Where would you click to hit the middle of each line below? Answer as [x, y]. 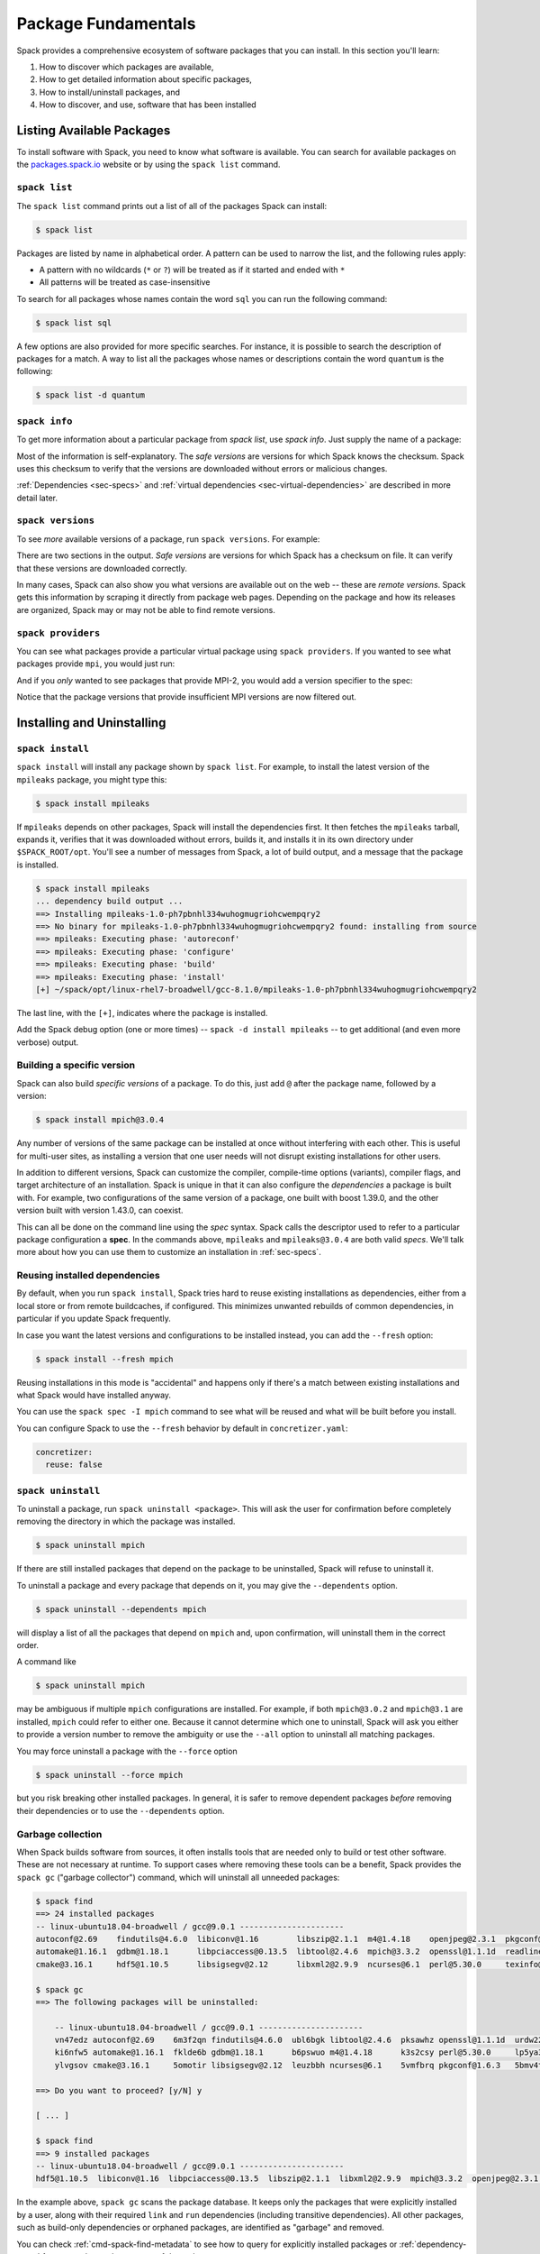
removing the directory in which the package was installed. [126, 1521]
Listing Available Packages [94, 130]
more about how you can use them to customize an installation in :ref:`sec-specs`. [169, 1252]
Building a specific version [76, 1066]
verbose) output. [48, 1042]
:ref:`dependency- [433, 2244]
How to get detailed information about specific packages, [145, 79]
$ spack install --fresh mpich [105, 1359]
